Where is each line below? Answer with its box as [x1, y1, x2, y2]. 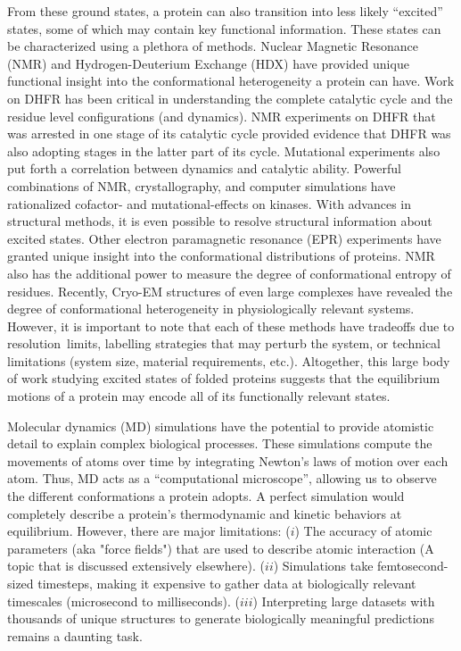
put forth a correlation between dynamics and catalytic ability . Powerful [7, 159, 401, 178]
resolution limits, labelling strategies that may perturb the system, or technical [7, 334, 440, 353]
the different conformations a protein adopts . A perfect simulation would [7, 487, 405, 505]
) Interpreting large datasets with [252, 591, 435, 610]
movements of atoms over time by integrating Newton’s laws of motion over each [7, 451, 449, 470]
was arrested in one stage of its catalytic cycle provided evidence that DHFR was [7, 124, 451, 143]
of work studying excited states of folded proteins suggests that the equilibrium [7, 369, 440, 388]
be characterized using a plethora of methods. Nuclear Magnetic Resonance [7, 37, 419, 55]
